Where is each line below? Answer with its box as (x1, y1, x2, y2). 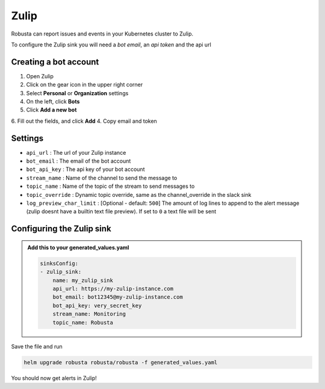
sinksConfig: (40, 260, 78, 267)
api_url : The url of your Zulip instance (26, 149, 126, 156)
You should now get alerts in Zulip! (11, 374, 97, 382)
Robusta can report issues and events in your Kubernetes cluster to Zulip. (11, 30, 194, 37)
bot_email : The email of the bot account (26, 157, 131, 165)
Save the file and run (11, 343, 63, 350)
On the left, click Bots (26, 98, 80, 105)
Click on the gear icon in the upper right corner (26, 81, 143, 89)
